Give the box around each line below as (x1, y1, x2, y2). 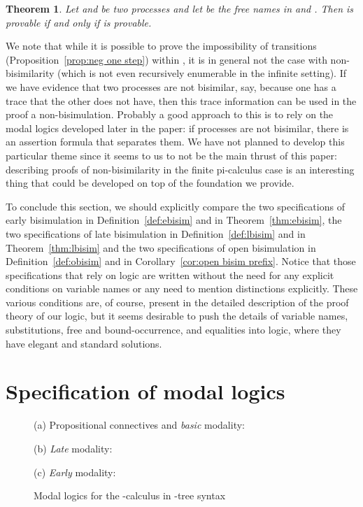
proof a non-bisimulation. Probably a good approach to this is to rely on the (6, 107, 334, 122)
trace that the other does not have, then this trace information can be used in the (6, 93, 357, 108)
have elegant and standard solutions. (6, 336, 162, 350)
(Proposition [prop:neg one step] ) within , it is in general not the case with (6, 52, 327, 66)
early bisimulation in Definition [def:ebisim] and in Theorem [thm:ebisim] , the (6, 213, 342, 227)
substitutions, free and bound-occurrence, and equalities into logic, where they (6, 322, 341, 337)
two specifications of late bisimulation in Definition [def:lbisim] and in (6, 226, 306, 241)
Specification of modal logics (6, 377, 285, 406)
